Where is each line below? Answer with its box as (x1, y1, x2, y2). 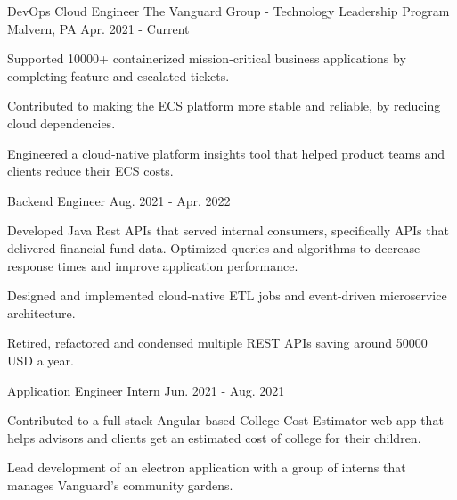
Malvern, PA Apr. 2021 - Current (7, 19, 190, 37)
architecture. (7, 303, 76, 322)
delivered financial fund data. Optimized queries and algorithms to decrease (7, 238, 420, 257)
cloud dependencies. (7, 113, 116, 132)
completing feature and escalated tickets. (7, 66, 230, 85)
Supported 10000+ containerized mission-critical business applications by (7, 49, 406, 68)
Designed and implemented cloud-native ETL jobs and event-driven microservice (7, 286, 447, 305)
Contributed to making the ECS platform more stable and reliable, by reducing (7, 96, 441, 115)
